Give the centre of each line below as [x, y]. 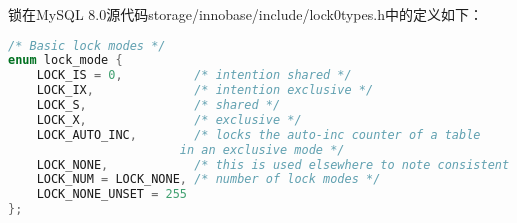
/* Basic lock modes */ [87, 45]
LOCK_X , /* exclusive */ [169, 119]
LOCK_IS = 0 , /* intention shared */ [194, 75]
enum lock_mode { [65, 60]
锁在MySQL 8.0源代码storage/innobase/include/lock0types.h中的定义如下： [245, 14]
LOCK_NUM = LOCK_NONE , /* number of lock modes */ [208, 179]
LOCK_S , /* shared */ [158, 105]
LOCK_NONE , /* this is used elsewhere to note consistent [273, 164]
